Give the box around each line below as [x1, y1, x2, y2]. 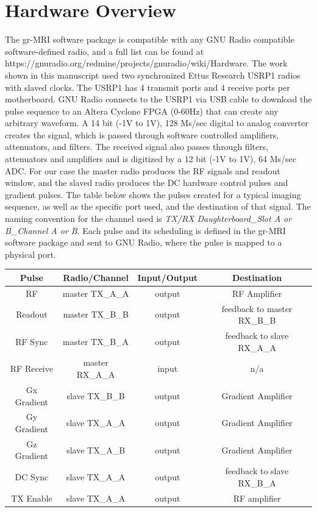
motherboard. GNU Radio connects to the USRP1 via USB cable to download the [5, 93, 312, 105]
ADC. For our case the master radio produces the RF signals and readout [5, 164, 280, 177]
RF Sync [15, 335, 48, 347]
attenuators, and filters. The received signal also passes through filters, [5, 140, 269, 153]
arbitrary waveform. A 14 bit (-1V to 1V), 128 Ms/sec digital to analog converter [5, 116, 308, 129]
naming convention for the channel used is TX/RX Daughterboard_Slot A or [5, 212, 292, 225]
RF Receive [10, 362, 53, 375]
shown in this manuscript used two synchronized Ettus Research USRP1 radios [5, 68, 301, 81]
